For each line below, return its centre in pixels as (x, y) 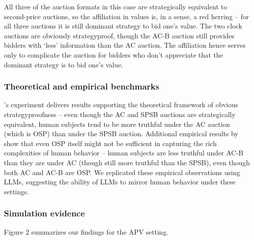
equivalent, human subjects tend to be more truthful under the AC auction (117, 124)
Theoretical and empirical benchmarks (82, 86)
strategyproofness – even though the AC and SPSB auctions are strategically (120, 114)
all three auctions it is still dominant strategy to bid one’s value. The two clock (123, 26)
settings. (16, 191)
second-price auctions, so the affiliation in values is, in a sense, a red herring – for (127, 16)
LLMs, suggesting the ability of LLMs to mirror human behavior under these (120, 182)
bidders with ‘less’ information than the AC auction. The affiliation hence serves (125, 45)
